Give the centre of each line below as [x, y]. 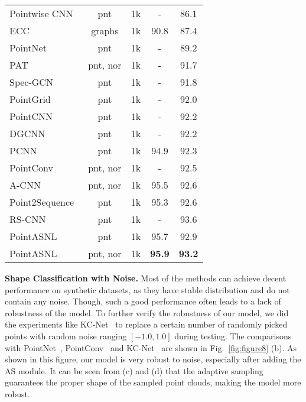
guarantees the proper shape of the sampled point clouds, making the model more [153, 382]
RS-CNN [28, 219]
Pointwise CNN [41, 13]
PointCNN [31, 116]
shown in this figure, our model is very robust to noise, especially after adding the [153, 359]
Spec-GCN [31, 82]
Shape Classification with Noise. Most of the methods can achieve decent [146, 278]
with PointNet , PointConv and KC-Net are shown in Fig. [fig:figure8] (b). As [151, 347]
